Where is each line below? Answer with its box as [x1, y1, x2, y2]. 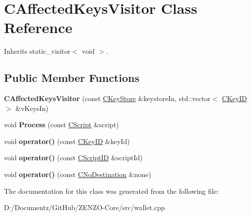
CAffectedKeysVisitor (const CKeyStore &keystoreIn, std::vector [4, 93, 210, 104]
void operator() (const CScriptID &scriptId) [4, 152, 143, 163]
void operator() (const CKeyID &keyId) [4, 136, 130, 146]
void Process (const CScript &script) [4, 119, 119, 130]
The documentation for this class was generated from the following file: [4, 185, 219, 196]
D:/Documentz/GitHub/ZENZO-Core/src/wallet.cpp [4, 202, 165, 213]
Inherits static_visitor [4, 46, 71, 56]
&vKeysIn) [15, 103, 48, 113]
